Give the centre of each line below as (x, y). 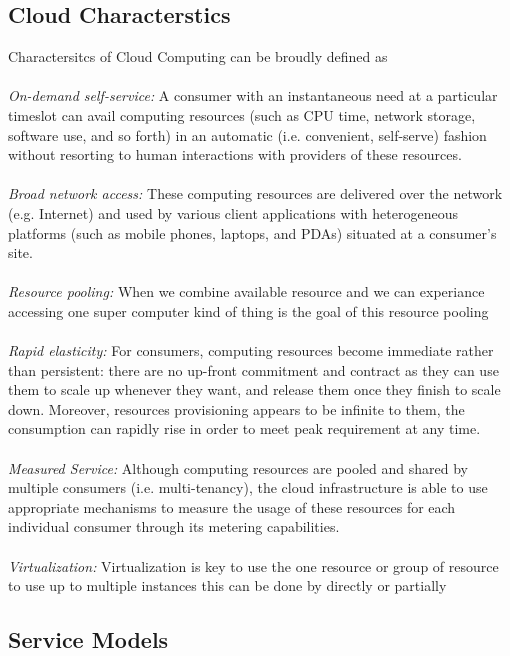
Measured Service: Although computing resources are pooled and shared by (238, 467)
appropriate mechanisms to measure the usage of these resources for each (232, 506)
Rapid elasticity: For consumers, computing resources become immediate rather (251, 350)
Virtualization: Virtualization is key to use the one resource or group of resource (253, 565)
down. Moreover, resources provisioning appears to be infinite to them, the (236, 408)
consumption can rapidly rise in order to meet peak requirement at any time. (244, 428)
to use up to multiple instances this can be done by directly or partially (227, 585)
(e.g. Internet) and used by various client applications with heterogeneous (233, 212)
